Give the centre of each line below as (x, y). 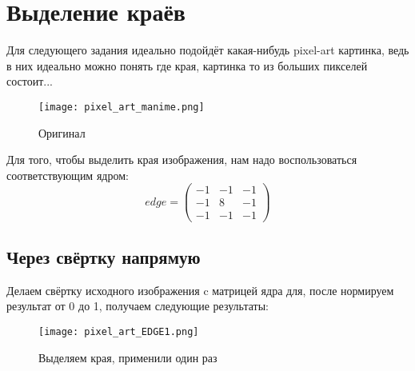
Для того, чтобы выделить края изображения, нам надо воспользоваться (182, 160)
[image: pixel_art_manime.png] (122, 107)
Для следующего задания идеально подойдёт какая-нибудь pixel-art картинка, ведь (208, 50)
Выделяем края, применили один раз (128, 357)
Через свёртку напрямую (104, 256)
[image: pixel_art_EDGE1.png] (119, 331)
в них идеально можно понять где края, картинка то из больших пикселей (187, 65)
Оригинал (62, 132)
